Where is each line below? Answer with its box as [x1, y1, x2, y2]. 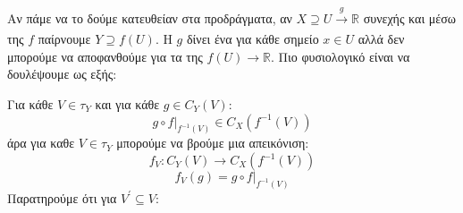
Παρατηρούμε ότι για [7, 188, 117, 207]
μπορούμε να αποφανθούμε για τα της [7, 47, 203, 65]
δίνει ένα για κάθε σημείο [186, 30, 319, 48]
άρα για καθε [7, 133, 75, 152]
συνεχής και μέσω [363, 8, 456, 27]
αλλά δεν [358, 30, 405, 48]
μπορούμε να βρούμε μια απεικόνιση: [116, 133, 309, 152]
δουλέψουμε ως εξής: [7, 64, 117, 83]
